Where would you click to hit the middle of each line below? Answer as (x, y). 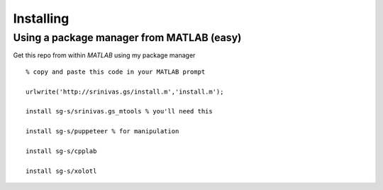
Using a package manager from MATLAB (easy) (127, 38)
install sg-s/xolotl (61, 171)
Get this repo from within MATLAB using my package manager (104, 55)
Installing (41, 18)
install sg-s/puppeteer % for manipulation (102, 132)
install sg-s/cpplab (61, 151)
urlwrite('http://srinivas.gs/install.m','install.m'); (125, 91)
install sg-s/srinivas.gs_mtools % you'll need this (119, 111)
